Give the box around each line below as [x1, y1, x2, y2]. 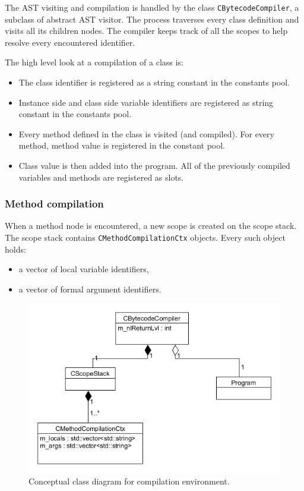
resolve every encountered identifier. [5, 36, 135, 48]
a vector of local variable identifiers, [18, 263, 149, 275]
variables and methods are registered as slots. [18, 171, 184, 183]
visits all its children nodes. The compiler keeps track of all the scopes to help [5, 24, 288, 37]
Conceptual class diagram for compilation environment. [28, 475, 230, 487]
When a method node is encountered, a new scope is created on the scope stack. [5, 219, 297, 232]
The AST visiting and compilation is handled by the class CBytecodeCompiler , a [5, 1, 299, 13]
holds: [5, 243, 26, 255]
